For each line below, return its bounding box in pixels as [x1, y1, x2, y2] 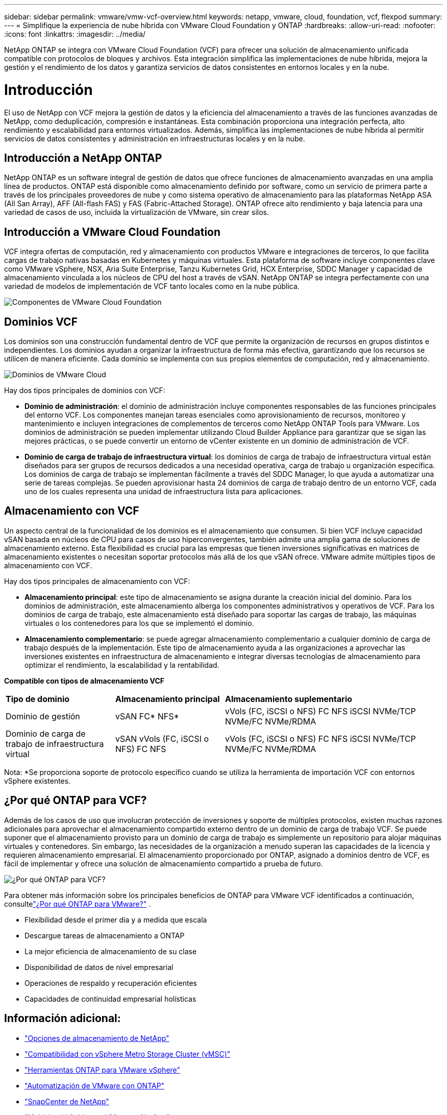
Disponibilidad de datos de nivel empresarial [24, 962, 173, 972]
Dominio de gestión [6, 711, 80, 721]
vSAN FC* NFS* [115, 711, 179, 721]
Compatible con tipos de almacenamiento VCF [4, 676, 165, 685]
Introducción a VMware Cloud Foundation [4, 225, 221, 238]
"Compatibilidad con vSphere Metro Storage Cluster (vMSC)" [24, 1049, 231, 1058]
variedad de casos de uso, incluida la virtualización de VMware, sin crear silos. [4, 208, 269, 217]
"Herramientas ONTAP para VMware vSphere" [24, 1065, 181, 1074]
